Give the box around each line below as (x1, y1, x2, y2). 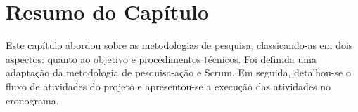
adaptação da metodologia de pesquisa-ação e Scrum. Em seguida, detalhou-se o (6, 65, 351, 80)
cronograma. (6, 92, 59, 107)
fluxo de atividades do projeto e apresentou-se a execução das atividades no (6, 78, 331, 93)
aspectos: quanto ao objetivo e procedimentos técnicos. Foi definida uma (6, 51, 317, 66)
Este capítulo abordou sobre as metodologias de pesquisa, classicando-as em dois (6, 38, 353, 52)
